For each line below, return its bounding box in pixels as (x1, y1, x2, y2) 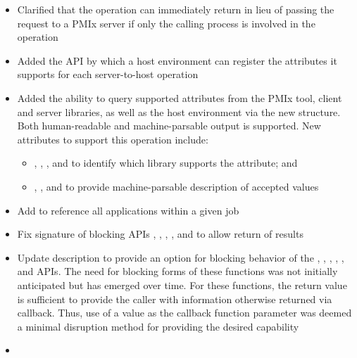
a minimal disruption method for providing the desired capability (17, 319, 299, 333)
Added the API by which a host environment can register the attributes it (17, 53, 337, 68)
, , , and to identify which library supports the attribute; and (34, 155, 298, 170)
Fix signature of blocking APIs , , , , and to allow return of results (17, 226, 303, 241)
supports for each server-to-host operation (17, 67, 199, 82)
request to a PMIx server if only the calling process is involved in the (17, 15, 315, 30)
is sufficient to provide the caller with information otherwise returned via (17, 291, 332, 306)
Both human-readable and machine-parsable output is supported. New (17, 118, 321, 133)
